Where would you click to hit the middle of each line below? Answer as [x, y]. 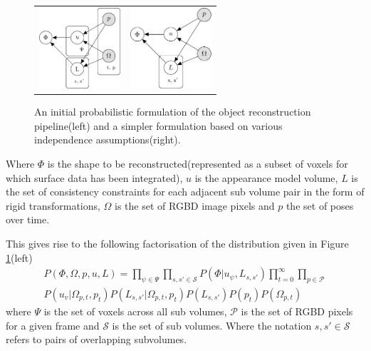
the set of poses [320, 205]
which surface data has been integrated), [94, 177]
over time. [28, 219]
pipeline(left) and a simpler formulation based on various [158, 125]
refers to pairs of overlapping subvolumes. [96, 339]
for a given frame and [53, 325]
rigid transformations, [53, 205]
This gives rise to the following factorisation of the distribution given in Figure [177, 243]
